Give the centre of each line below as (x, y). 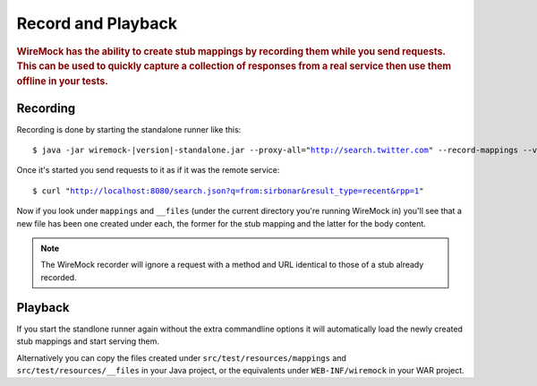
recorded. (59, 277)
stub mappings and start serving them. (88, 341)
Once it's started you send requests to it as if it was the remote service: (148, 170)
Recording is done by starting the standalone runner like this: (129, 129)
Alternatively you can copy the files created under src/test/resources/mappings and (181, 357)
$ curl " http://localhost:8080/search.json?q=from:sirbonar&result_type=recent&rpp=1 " (228, 191)
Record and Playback (97, 23)
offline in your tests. (63, 81)
